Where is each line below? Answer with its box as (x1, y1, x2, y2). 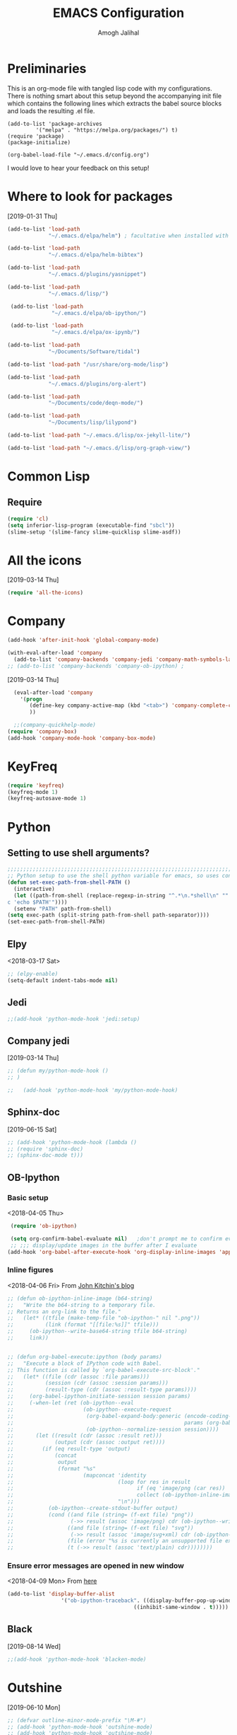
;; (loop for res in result (7, 1478, 191, 1485)
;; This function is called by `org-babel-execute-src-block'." (7, 1366, 200, 1373)
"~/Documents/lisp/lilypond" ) (48, 419, 138, 426)
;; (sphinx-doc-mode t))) (7, 1152, 83, 1159)
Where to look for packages (7, 188, 173, 204)
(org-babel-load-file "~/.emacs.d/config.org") (7, 151, 150, 158)
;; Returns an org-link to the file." (7, 1308, 121, 1315)
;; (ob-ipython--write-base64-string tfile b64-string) (7, 1328, 188, 1335)
